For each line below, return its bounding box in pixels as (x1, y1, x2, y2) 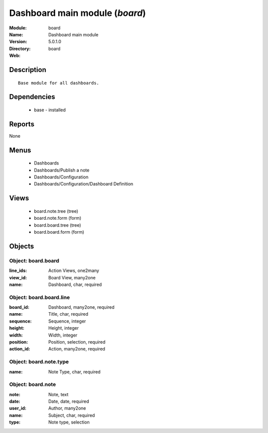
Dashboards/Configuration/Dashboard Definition (34, 181, 134, 187)
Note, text (48, 391, 69, 397)
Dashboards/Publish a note (34, 167, 89, 173)
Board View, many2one (48, 274, 96, 280)
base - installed (34, 107, 66, 113)
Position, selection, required (48, 339, 106, 345)
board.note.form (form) (34, 215, 81, 221)
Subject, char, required (48, 412, 95, 418)
